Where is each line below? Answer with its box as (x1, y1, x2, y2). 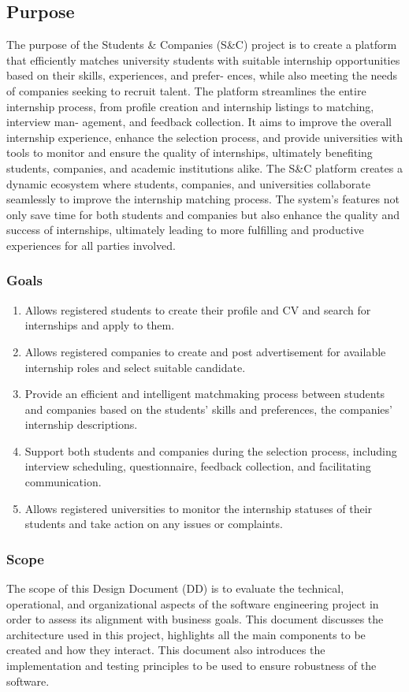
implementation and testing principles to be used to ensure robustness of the (6, 657, 377, 674)
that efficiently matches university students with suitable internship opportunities (6, 51, 400, 68)
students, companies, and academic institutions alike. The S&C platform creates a (6, 159, 403, 176)
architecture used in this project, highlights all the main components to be (6, 626, 366, 642)
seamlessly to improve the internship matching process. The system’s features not (6, 191, 400, 207)
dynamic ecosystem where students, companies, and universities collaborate (6, 175, 370, 192)
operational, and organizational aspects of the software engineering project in (6, 595, 379, 612)
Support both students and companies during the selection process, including (24, 442, 397, 459)
